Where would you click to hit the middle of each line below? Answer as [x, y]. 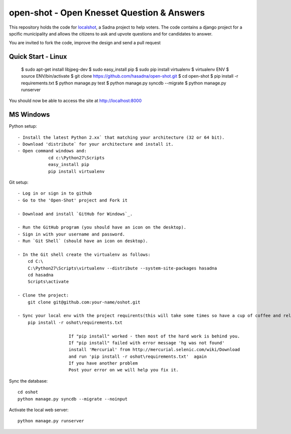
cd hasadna [40, 275]
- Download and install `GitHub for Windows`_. [75, 214]
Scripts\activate [48, 282]
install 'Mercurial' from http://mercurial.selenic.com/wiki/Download [154, 350]
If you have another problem [103, 363]
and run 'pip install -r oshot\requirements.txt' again [138, 356]
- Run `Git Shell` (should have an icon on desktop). [83, 241]
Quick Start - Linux [38, 57]
